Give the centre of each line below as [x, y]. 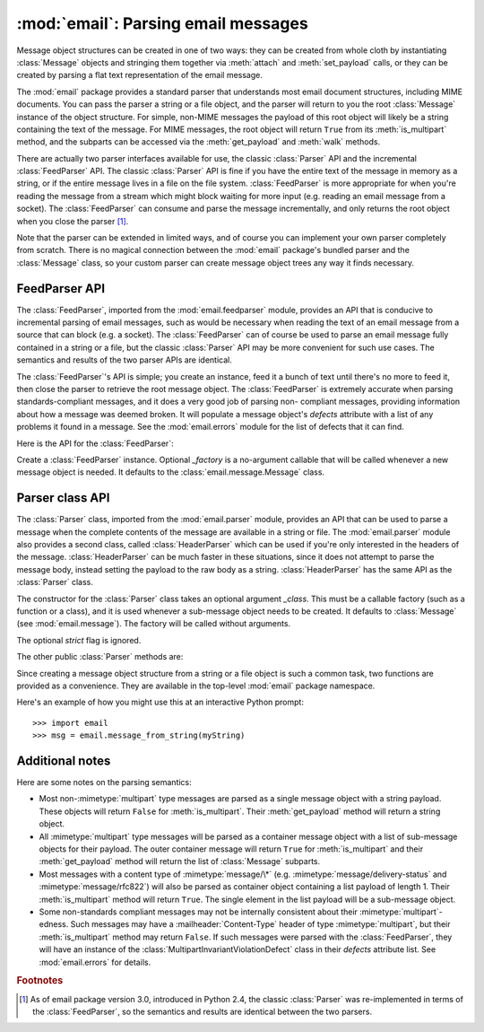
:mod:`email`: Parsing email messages [162, 23]
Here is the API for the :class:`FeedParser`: [95, 443]
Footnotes [40, 981]
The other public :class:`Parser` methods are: [100, 657]
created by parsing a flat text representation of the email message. [140, 75]
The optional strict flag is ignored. [79, 640]
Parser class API [63, 498]
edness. [54, 924]
